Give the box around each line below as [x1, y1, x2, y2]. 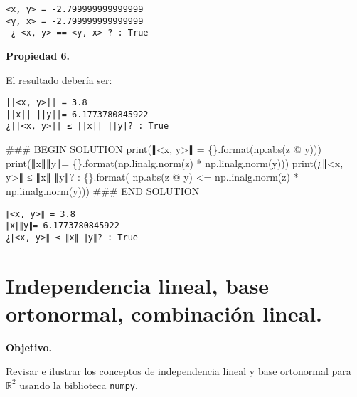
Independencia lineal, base [6, 270, 270, 300]
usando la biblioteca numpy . [19, 377, 138, 392]
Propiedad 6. [6, 48, 70, 63]
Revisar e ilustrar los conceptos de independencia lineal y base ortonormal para [6, 364, 351, 379]
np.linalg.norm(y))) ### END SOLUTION [6, 183, 200, 198]
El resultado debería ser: [6, 72, 112, 87]
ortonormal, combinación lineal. [6, 298, 323, 327]
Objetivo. [6, 339, 53, 354]
